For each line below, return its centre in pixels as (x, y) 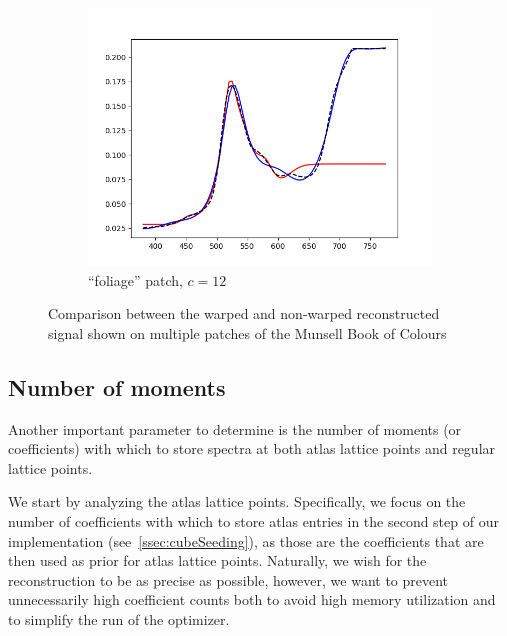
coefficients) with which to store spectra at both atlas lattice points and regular (252, 448)
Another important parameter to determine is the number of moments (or (235, 428)
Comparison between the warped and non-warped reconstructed (244, 313)
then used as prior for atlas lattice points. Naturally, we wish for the (217, 560)
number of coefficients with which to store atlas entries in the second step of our (253, 520)
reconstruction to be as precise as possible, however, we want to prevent (228, 579)
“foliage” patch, (135, 279)
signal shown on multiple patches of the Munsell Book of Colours (247, 332)
